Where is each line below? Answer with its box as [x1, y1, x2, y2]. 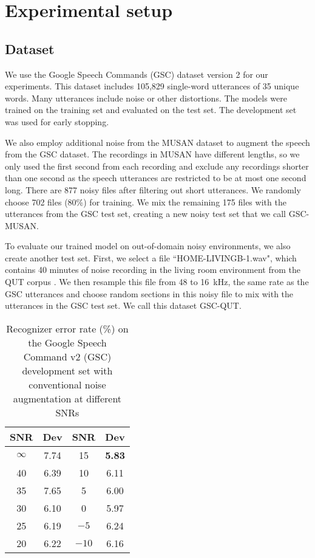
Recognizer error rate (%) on [6, 321, 129, 336]
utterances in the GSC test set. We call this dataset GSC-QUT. [5, 299, 242, 312]
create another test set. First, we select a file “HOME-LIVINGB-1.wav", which [5, 251, 297, 264]
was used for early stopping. [5, 115, 109, 128]
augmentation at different [13, 391, 122, 405]
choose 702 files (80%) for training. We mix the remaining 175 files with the [5, 195, 286, 208]
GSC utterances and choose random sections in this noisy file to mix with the [5, 287, 294, 300]
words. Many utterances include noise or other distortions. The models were [5, 91, 288, 104]
